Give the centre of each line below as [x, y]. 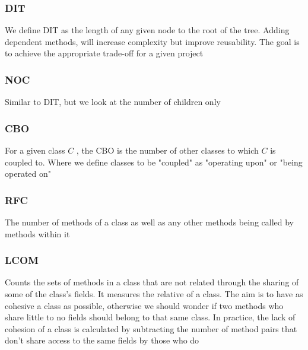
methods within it [37, 233]
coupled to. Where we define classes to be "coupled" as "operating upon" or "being [154, 162]
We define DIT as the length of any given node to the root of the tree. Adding [147, 30]
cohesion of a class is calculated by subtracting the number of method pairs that [151, 328]
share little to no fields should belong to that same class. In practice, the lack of [150, 317]
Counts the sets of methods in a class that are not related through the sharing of [152, 282]
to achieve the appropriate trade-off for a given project [104, 53]
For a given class [35, 150]
